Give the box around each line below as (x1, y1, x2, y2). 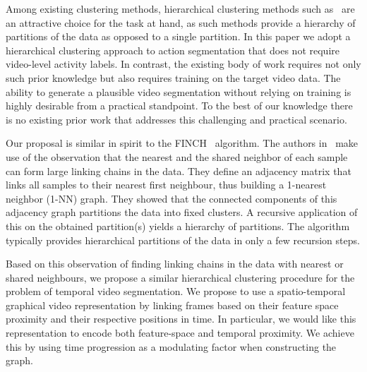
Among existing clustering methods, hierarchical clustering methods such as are (6, 1, 355, 16)
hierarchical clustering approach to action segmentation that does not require (6, 42, 339, 57)
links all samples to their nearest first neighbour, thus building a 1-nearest (6, 177, 327, 192)
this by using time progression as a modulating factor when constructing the (6, 339, 337, 354)
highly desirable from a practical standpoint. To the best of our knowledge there (6, 98, 353, 113)
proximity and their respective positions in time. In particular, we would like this (6, 311, 356, 326)
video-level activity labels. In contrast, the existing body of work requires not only (6, 56, 361, 71)
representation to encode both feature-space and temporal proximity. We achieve (6, 325, 354, 340)
